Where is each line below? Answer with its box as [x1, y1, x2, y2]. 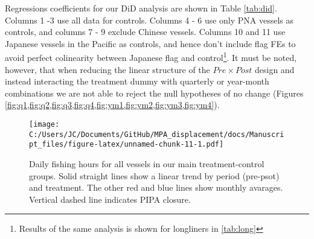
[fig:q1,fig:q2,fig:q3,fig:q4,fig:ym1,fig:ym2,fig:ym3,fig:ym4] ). [5, 98, 220, 111]
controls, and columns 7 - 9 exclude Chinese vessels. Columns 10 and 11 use [5, 25, 286, 38]
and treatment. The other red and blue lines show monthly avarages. [29, 181, 283, 194]
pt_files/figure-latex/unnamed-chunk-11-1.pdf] [29, 140, 224, 149]
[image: [29, 120, 60, 129]
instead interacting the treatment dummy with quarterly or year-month [5, 75, 269, 88]
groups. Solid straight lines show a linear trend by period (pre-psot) [29, 169, 280, 182]
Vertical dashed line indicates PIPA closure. [29, 193, 191, 205]
